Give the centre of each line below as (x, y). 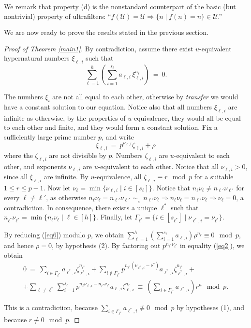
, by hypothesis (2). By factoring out (106, 245)
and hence (19, 245)
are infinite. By (66, 176)
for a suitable (214, 176)
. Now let (57, 187)
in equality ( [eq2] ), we (212, 245)
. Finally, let (114, 217)
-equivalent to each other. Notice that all (158, 166)
